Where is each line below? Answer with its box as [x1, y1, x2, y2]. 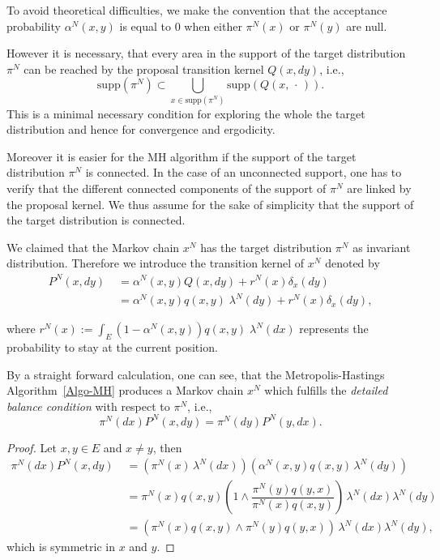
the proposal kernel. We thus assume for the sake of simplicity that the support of [6, 195, 414, 212]
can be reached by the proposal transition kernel [23, 60, 264, 77]
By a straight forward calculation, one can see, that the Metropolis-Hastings [6, 365, 385, 383]
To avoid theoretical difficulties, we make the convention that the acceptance [6, 2, 387, 18]
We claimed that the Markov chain [6, 238, 180, 255]
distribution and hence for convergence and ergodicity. [6, 121, 276, 138]
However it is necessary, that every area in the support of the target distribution [6, 45, 406, 62]
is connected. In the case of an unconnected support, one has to [85, 164, 402, 181]
